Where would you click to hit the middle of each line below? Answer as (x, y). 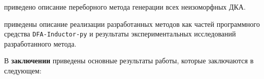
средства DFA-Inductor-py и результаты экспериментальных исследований (120, 34)
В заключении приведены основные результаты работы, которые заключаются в (129, 61)
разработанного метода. (40, 43)
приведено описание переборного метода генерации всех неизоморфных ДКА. (125, 7)
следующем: (23, 71)
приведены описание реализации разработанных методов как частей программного (132, 24)
